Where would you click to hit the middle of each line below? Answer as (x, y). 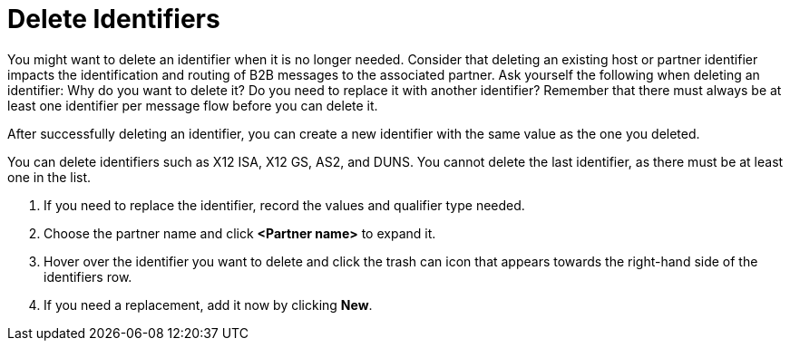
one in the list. (49, 177)
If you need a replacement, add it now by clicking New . (208, 304)
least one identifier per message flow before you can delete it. (193, 105)
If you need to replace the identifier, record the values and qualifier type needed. (284, 205)
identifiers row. (88, 276)
